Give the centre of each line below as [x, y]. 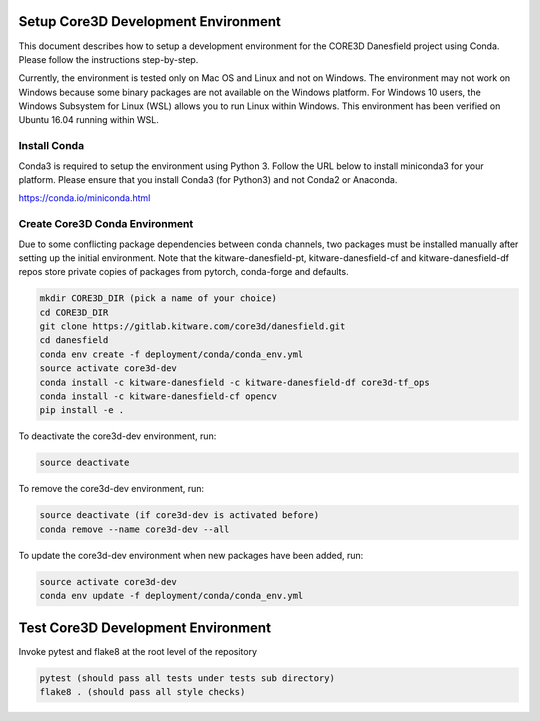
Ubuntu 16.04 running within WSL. [89, 120]
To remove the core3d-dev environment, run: [111, 489]
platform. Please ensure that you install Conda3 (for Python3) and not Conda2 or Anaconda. [208, 179]
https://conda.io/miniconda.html [84, 198]
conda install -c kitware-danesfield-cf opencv [158, 396]
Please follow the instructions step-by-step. [108, 59]
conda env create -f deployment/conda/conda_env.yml [171, 354]
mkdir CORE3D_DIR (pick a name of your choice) [158, 298]
